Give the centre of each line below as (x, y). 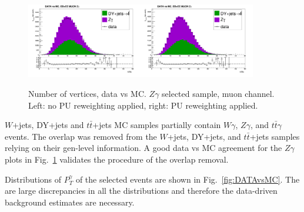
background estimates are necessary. (70, 202)
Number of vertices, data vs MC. (87, 93)
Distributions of (33, 179)
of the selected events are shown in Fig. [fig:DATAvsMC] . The (188, 179)
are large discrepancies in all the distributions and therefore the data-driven (141, 191)
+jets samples (275, 136)
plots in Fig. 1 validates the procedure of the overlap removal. (117, 159)
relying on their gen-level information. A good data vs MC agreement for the (143, 148)
